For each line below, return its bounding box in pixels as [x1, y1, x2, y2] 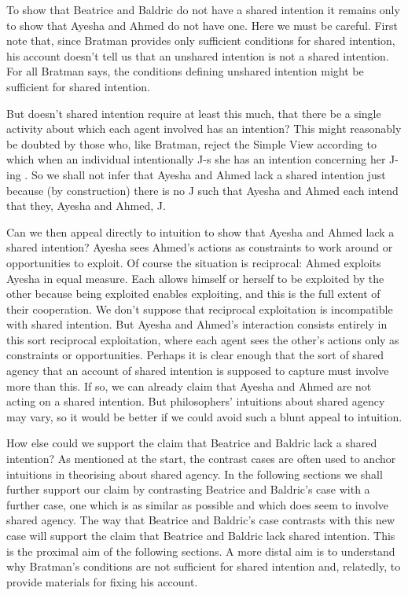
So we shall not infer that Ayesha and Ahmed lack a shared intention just [31, 166, 386, 182]
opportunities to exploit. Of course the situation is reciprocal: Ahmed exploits [6, 254, 381, 270]
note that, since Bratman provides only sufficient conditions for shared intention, [6, 32, 395, 49]
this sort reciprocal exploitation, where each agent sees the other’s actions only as [6, 331, 399, 347]
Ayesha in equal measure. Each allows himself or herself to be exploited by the [6, 270, 384, 286]
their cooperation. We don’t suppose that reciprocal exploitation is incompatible [6, 300, 393, 317]
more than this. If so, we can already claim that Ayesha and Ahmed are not [6, 377, 372, 394]
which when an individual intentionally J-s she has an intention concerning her [6, 151, 386, 167]
